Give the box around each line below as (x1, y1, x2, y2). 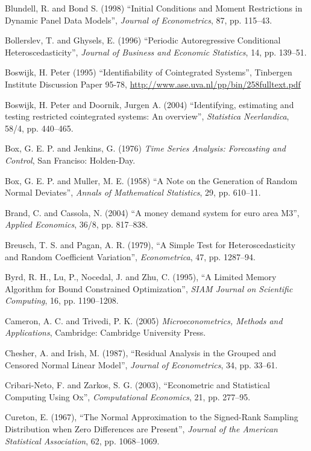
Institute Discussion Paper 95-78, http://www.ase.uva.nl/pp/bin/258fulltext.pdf (5, 77, 301, 90)
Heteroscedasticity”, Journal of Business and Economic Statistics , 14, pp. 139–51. (5, 45, 307, 58)
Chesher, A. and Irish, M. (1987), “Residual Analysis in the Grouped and (5, 347, 277, 359)
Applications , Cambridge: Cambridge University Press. (5, 326, 206, 339)
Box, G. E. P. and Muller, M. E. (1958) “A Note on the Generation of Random (5, 174, 298, 187)
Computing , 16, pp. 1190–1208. (5, 294, 119, 307)
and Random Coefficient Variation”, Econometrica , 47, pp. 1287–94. (5, 250, 256, 263)
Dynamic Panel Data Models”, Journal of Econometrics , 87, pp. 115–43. (5, 13, 272, 26)
